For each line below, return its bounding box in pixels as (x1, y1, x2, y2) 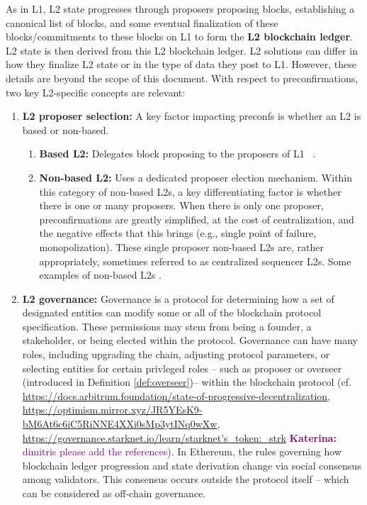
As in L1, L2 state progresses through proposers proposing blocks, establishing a (6, 1, 355, 16)
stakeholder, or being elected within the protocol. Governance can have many (22, 333, 358, 348)
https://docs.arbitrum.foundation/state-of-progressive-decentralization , (22, 388, 331, 403)
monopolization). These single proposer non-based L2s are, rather (39, 239, 324, 254)
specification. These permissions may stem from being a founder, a (22, 318, 312, 333)
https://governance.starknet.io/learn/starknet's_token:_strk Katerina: (22, 430, 337, 445)
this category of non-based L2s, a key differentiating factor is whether (39, 184, 341, 199)
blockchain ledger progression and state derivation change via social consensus (22, 457, 361, 472)
